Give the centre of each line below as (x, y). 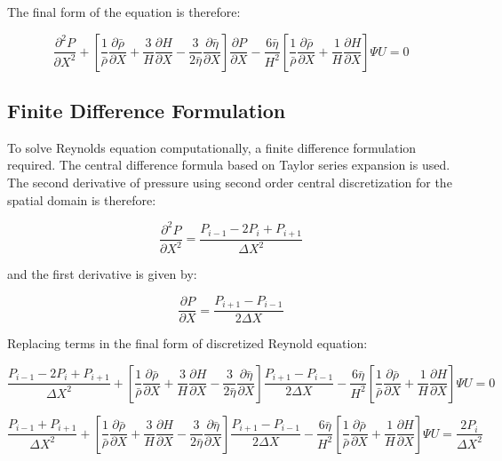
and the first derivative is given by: (102, 274)
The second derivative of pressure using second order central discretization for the (230, 182)
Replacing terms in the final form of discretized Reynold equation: (187, 343)
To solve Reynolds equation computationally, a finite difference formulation (212, 147)
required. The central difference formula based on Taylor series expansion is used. (229, 165)
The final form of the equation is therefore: (124, 12)
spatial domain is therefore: (82, 199)
